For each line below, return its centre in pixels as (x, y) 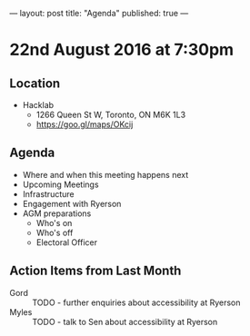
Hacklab (38, 105)
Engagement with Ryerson (72, 203)
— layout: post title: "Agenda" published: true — (99, 13)
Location (35, 83)
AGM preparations (57, 213)
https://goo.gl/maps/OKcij (85, 124)
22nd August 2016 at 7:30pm (122, 50)
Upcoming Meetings (60, 184)
